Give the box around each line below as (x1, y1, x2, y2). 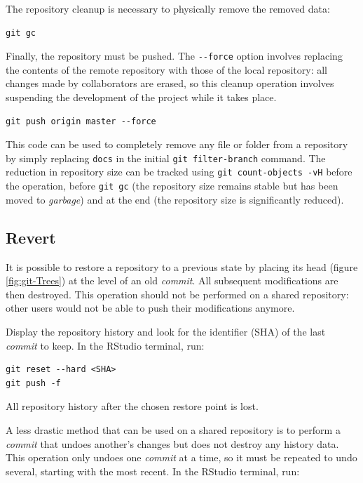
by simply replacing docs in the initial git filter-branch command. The (6, 150, 326, 165)
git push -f (6, 378, 61, 388)
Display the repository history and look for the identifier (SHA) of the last (6, 324, 326, 338)
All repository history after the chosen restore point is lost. (6, 399, 259, 413)
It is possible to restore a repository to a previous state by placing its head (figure (6, 259, 358, 274)
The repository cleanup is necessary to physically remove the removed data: (6, 1, 330, 15)
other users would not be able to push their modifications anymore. (6, 300, 295, 315)
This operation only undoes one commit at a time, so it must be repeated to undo (6, 450, 357, 465)
